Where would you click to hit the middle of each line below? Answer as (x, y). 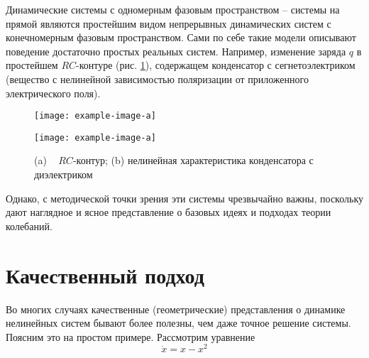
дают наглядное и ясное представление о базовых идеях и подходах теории (169, 212)
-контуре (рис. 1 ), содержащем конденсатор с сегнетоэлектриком (216, 65)
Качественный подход (105, 275)
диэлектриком (64, 174)
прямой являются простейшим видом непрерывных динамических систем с (169, 23)
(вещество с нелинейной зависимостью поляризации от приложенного (157, 78)
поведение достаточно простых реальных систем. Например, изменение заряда (176, 51)
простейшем (32, 65)
